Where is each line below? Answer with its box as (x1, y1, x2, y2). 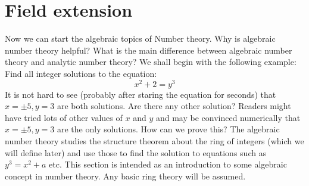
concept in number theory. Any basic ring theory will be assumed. (5, 169, 246, 182)
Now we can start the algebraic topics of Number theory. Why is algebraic (5, 32, 276, 45)
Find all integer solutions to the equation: (5, 67, 157, 79)
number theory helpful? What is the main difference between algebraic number (5, 44, 292, 56)
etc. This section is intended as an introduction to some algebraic (49, 158, 287, 170)
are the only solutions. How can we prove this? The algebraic (57, 123, 280, 135)
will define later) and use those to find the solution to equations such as (5, 146, 267, 159)
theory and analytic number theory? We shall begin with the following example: (5, 55, 296, 68)
